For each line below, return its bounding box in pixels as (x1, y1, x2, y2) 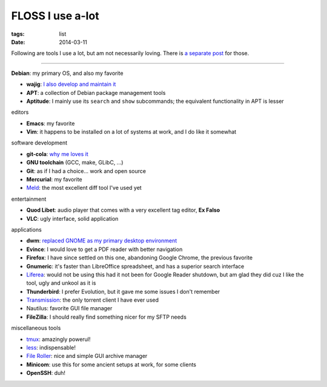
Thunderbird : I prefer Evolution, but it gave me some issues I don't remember (26, 288, 220, 295)
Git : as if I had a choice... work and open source (26, 167, 147, 175)
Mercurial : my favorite (26, 176, 83, 183)
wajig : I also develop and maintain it (26, 80, 116, 88)
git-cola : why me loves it (26, 150, 89, 157)
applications (11, 226, 42, 233)
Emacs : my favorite (26, 120, 75, 127)
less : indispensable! (26, 344, 76, 351)
